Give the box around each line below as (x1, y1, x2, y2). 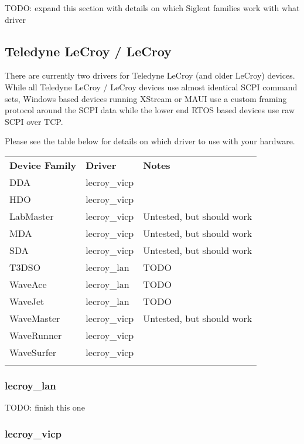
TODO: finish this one (5, 401, 85, 414)
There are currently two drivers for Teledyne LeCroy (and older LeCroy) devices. (5, 69, 295, 82)
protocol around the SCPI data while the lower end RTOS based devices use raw (5, 104, 295, 116)
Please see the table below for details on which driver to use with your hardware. (5, 135, 295, 147)
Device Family (9, 158, 77, 172)
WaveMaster (9, 311, 60, 325)
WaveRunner (9, 328, 62, 342)
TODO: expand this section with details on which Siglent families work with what (5, 2, 300, 13)
